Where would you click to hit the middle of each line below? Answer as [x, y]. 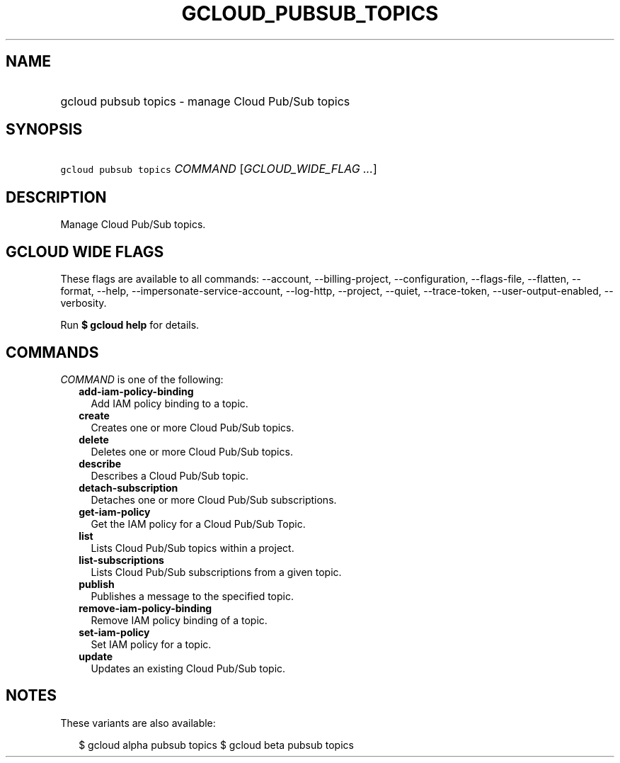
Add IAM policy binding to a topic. [170, 403]
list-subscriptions [121, 560]
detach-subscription [128, 487]
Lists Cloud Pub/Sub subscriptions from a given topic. [216, 572]
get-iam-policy [115, 512]
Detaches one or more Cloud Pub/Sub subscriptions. [214, 499]
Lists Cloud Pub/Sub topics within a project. [193, 548]
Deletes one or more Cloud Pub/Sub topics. [192, 451]
